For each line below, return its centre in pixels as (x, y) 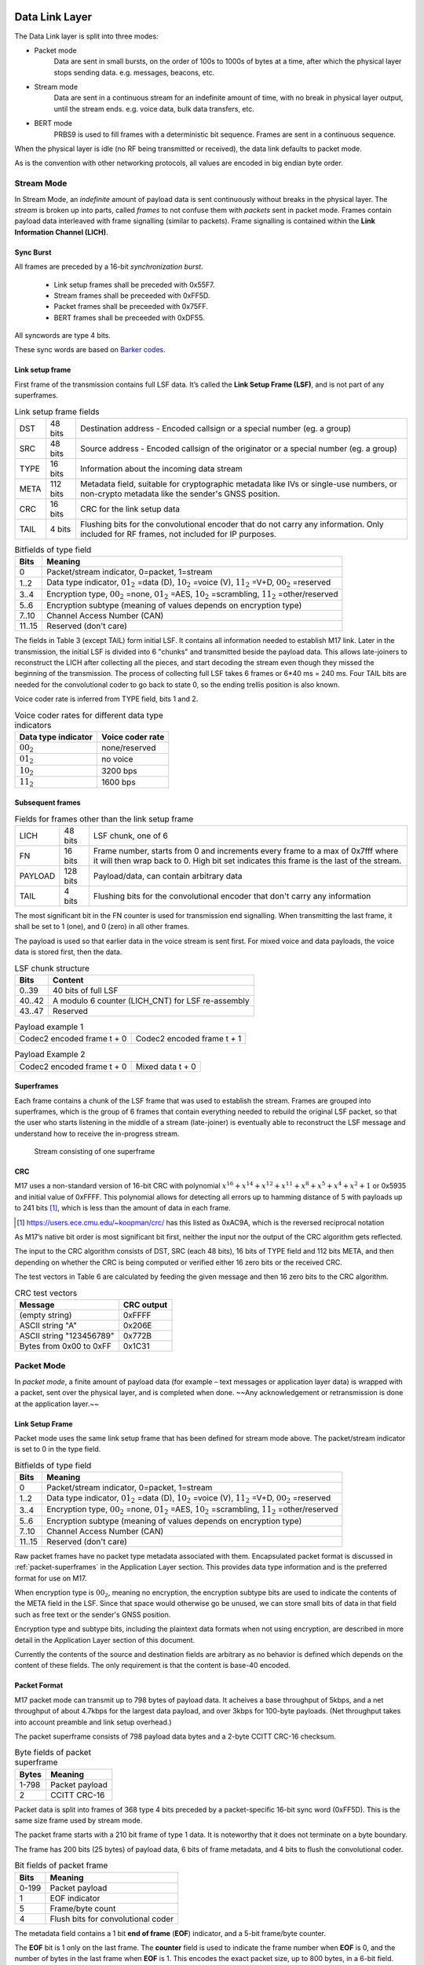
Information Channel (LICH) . (62, 232)
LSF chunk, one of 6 (131, 836)
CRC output (145, 1305)
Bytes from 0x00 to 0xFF (65, 1346)
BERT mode (53, 123)
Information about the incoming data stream (161, 469)
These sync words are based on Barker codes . (90, 350)
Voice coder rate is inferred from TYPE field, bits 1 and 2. (106, 699)
